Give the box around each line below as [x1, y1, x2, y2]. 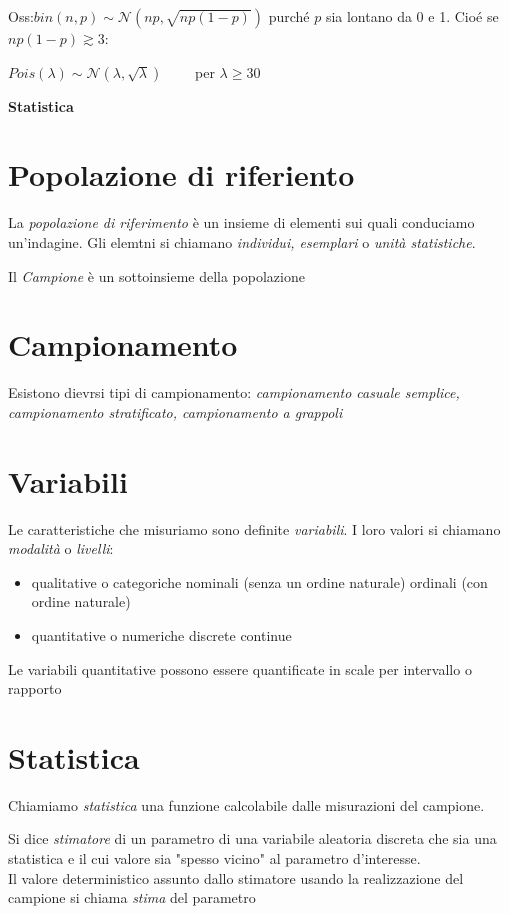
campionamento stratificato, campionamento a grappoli [8, 401, 343, 422]
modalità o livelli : [8, 538, 114, 559]
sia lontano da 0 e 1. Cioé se [325, 6, 499, 26]
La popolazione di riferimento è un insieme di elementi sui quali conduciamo [8, 212, 475, 233]
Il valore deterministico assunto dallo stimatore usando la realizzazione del [8, 867, 464, 888]
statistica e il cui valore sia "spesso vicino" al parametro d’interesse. [8, 848, 421, 868]
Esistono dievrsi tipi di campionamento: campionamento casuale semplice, [8, 382, 460, 403]
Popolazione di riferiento [8, 154, 355, 195]
